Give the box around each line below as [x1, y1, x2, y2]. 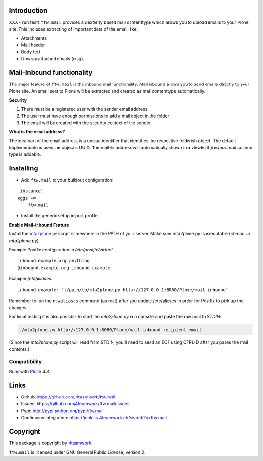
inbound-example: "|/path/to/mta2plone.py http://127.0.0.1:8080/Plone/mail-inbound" [18, 287, 228, 293]
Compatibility [9, 358, 42, 365]
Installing [9, 164, 38, 172]
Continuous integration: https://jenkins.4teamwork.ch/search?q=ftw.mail [21, 415, 167, 420]
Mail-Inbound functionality [9, 68, 93, 77]
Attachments [21, 35, 47, 41]
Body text [21, 49, 41, 55]
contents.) [9, 346, 30, 352]
